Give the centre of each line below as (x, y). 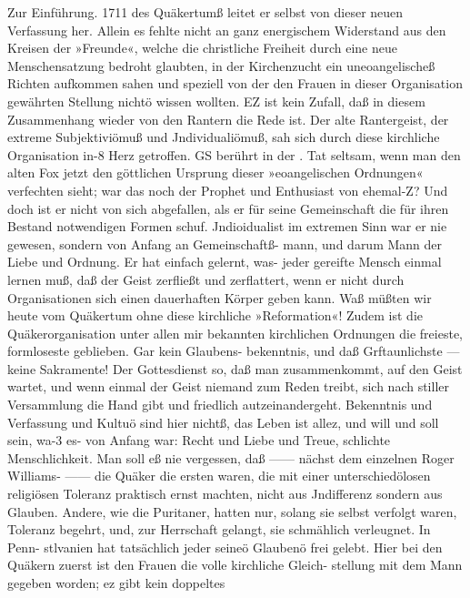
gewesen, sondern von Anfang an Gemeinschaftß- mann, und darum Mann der (225, 243)
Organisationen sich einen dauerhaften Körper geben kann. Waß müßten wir (220, 297)
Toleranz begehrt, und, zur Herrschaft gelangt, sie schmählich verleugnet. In (219, 529)
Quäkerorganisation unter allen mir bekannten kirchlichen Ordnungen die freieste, (235, 333)
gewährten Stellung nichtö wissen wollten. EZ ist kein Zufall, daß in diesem (216, 101)
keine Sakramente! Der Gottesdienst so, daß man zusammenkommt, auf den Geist (235, 368)
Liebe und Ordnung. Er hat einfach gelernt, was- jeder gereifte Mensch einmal (225, 262)
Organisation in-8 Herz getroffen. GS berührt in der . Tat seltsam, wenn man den (234, 154)
